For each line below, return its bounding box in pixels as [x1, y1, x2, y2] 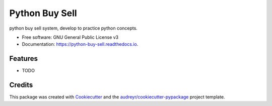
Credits [9, 81, 33, 89]
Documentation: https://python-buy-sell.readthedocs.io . [22, 41, 139, 47]
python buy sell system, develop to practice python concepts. [9, 25, 138, 31]
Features [9, 54, 38, 63]
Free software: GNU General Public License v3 [22, 34, 119, 40]
